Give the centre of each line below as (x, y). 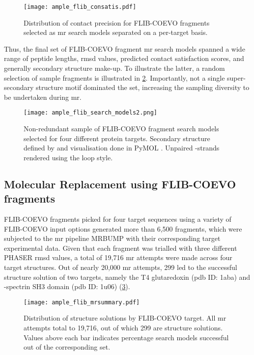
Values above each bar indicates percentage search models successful (126, 337)
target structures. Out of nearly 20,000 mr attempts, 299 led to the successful (121, 267)
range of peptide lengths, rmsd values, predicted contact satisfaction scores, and (124, 58)
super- (236, 77)
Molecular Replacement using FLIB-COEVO (120, 184)
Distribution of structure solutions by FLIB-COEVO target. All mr (125, 318)
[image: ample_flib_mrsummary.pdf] (82, 302)
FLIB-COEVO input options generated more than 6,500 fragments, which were (123, 228)
